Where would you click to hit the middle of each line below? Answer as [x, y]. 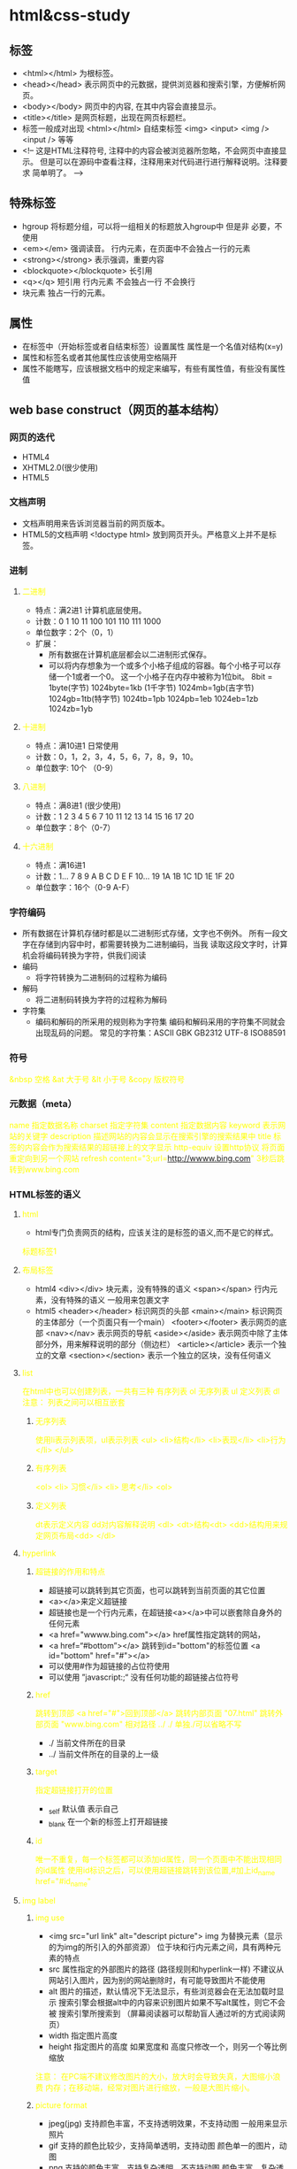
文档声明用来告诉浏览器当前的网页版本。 [95, 523]
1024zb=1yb [71, 708]
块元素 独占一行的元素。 [66, 292]
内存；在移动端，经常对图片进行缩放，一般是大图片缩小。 [150, 2088]
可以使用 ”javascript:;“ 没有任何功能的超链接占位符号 [144, 1677]
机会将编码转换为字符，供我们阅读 [84, 956]
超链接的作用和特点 [70, 1572]
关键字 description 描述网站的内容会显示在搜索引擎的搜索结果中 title [148, 1136]
